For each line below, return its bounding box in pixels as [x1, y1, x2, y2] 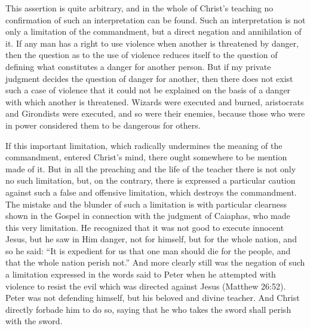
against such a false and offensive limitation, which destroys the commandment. [5, 185, 297, 198]
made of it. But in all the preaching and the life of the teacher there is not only [5, 162, 296, 175]
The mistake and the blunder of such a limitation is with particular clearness [5, 197, 287, 210]
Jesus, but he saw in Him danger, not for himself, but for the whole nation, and [5, 233, 297, 245]
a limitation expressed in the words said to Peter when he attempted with [5, 268, 276, 281]
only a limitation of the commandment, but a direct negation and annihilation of [5, 25, 302, 38]
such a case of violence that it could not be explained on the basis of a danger [5, 84, 291, 96]
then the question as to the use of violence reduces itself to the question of [5, 48, 278, 61]
